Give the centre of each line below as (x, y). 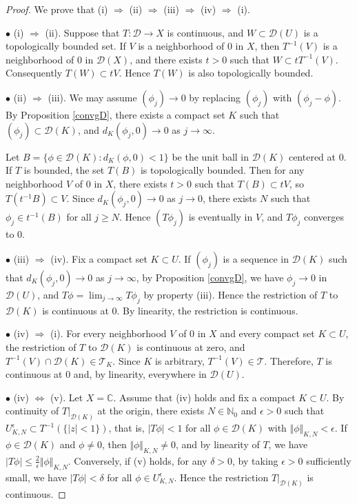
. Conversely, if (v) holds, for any (137, 460)
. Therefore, (289, 360)
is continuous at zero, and (191, 346)
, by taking (255, 460)
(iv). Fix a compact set (99, 258)
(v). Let (67, 397)
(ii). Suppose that (82, 32)
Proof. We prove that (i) (57, 9)
